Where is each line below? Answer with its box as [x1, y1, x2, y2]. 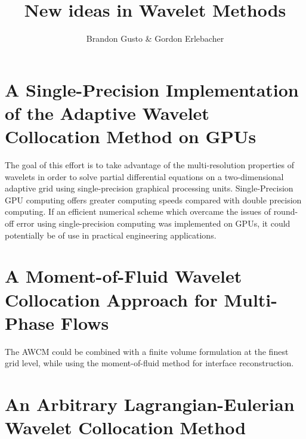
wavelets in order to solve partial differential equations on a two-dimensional [5, 170, 284, 183]
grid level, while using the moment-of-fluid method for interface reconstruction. [5, 357, 294, 369]
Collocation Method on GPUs [5, 124, 256, 149]
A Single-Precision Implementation [5, 77, 299, 101]
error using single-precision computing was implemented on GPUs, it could [16, 217, 290, 229]
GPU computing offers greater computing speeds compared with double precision [5, 193, 302, 206]
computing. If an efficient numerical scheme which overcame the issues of [5, 205, 271, 218]
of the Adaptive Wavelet [5, 100, 209, 125]
